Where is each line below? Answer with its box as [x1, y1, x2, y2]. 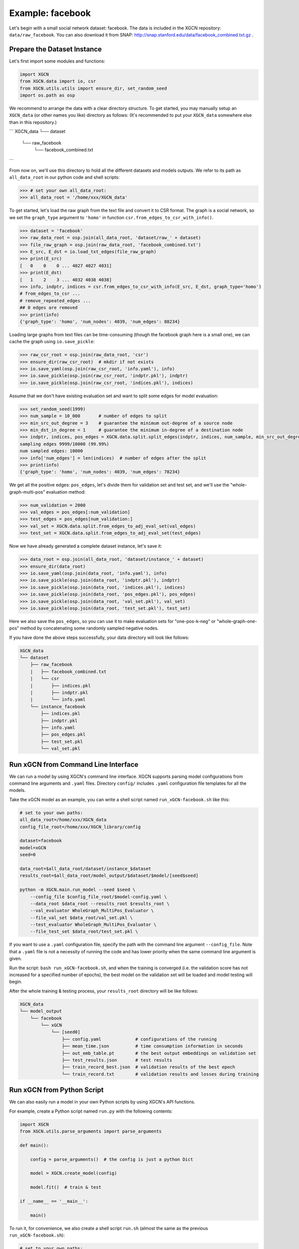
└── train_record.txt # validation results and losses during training [61, 1071, 259, 1077]
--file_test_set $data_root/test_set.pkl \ [30, 929, 138, 934]
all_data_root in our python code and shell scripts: [9, 174, 120, 180]
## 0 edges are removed [19, 305, 78, 311]
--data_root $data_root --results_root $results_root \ [30, 901, 170, 906]
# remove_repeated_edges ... [19, 298, 91, 303]
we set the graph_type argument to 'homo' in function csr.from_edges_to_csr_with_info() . [9, 214, 214, 220]
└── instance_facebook [30, 703, 86, 709]
